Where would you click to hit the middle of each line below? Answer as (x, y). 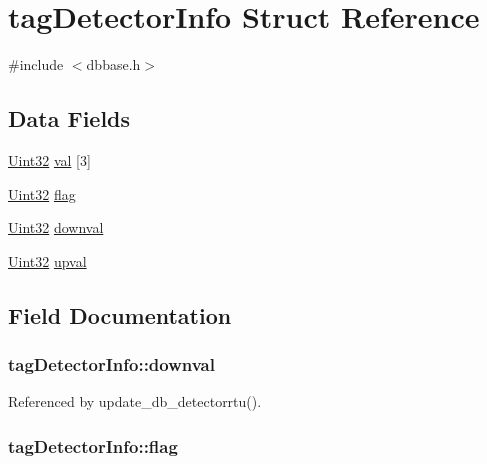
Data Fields (69, 118)
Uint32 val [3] (49, 159)
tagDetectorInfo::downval (111, 364)
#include (36, 64)
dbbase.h (113, 64)
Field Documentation (120, 314)
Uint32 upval (47, 260)
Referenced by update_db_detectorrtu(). (135, 401)
